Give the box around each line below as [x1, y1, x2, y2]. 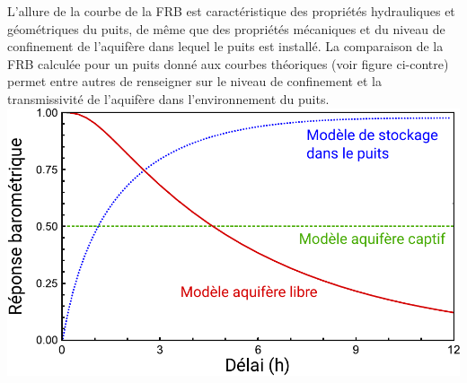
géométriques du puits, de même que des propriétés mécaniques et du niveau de [7, 19, 445, 38]
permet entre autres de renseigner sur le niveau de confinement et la [7, 72, 382, 91]
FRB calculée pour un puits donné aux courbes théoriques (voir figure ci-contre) [7, 54, 449, 73]
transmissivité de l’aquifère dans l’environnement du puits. [7, 89, 330, 108]
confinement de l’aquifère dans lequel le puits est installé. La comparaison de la [7, 37, 444, 56]
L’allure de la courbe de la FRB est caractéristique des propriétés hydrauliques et [7, 2, 455, 20]
